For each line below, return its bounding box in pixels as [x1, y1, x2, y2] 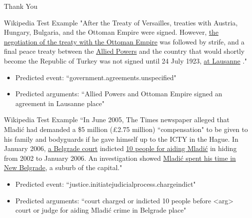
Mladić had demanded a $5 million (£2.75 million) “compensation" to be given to [4, 124, 248, 134]
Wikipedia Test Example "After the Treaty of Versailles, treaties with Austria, [4, 17, 238, 27]
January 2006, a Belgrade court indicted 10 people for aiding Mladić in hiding [4, 143, 237, 153]
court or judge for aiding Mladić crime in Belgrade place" [15, 205, 186, 215]
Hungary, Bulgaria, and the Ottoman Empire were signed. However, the [4, 27, 219, 37]
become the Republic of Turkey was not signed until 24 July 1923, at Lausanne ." [4, 55, 247, 65]
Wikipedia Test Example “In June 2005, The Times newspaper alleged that [4, 114, 230, 125]
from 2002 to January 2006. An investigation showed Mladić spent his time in [4, 153, 236, 163]
